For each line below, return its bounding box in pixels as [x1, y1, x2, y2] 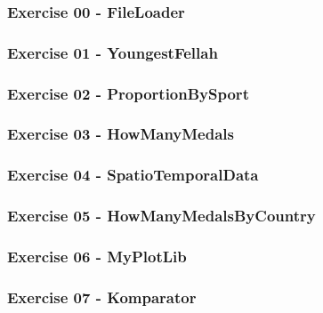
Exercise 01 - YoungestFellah [7, 41, 218, 63]
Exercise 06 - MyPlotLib [7, 245, 187, 267]
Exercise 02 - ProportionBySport [7, 82, 249, 104]
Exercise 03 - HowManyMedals [7, 123, 234, 145]
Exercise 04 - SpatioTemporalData [7, 164, 259, 186]
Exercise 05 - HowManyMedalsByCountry [7, 205, 316, 227]
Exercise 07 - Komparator [7, 285, 197, 308]
